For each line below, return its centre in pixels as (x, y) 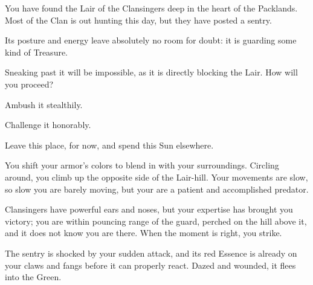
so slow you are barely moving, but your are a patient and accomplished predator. (157, 189)
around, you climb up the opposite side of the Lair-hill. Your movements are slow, (156, 177)
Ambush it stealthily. (44, 104)
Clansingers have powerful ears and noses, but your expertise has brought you (149, 209)
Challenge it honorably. (48, 125)
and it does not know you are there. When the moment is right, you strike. (144, 233)
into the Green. (33, 277)
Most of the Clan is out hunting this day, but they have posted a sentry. (138, 20)
